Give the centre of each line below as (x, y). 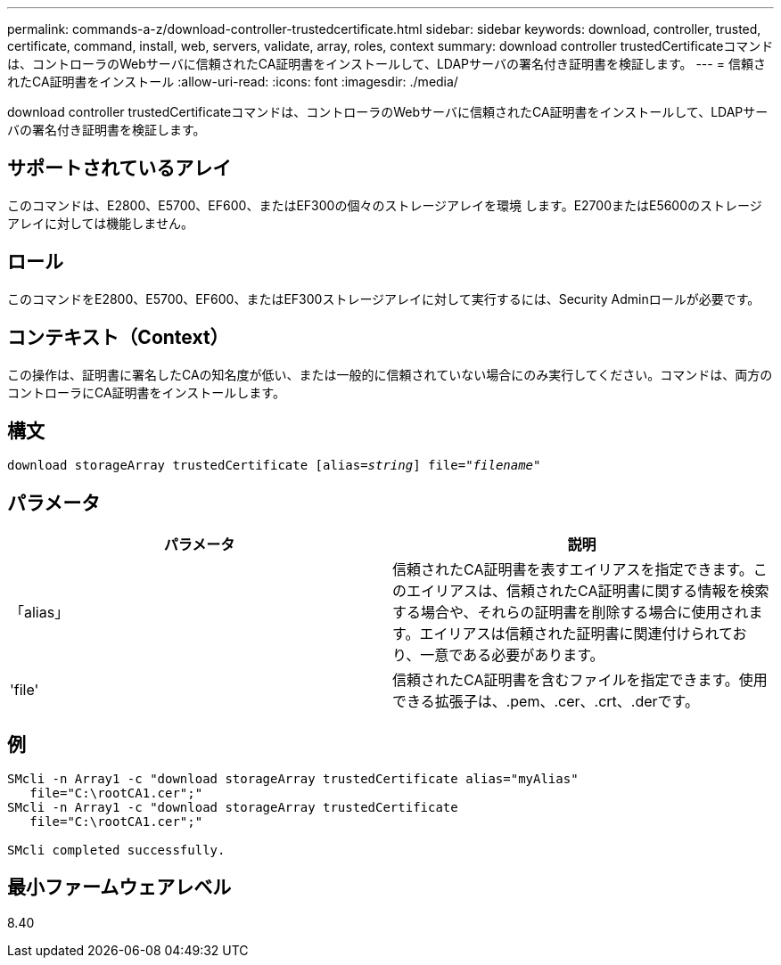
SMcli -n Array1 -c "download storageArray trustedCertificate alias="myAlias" (293, 779)
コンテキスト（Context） (118, 338)
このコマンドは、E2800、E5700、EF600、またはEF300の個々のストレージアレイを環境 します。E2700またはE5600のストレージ (385, 205)
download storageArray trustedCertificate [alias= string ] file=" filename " (274, 466)
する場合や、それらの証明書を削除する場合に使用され (571, 613)
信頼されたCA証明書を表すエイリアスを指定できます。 (573, 570)
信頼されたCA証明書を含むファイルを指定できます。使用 (580, 680)
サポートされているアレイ (119, 168)
